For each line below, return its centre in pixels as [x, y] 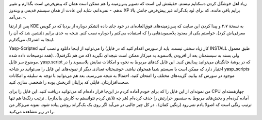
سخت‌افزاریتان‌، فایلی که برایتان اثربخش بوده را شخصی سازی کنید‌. [69, 82]
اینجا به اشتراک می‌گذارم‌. [32, 39]
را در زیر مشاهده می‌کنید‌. [32, 111]
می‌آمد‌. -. [18, 17]
